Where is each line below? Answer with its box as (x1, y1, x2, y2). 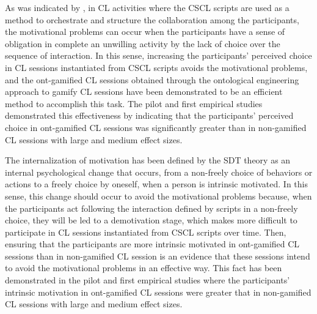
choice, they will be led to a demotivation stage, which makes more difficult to (5, 214, 297, 226)
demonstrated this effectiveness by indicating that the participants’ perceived (5, 109, 294, 122)
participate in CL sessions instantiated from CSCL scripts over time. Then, (5, 225, 286, 238)
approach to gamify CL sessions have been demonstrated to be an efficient (5, 85, 283, 98)
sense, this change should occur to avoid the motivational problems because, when (5, 189, 312, 202)
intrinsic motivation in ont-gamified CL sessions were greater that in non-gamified (5, 285, 312, 298)
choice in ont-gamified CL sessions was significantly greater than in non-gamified (5, 121, 307, 133)
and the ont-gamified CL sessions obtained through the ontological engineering (5, 73, 299, 86)
